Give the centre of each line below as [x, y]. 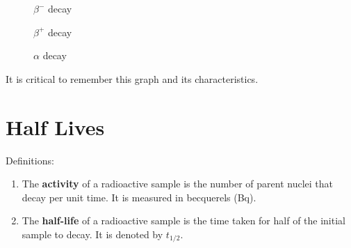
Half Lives [55, 126]
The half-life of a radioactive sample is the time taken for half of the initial [183, 220]
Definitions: [30, 160]
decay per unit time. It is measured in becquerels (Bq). [139, 197]
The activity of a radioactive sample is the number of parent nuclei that [177, 184]
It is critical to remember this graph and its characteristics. [132, 78]
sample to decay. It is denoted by [92, 234]
